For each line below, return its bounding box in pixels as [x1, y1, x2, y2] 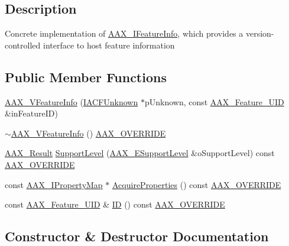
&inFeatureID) [5, 107, 58, 119]
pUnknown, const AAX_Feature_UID [144, 95, 284, 108]
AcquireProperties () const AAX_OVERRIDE [112, 178, 281, 190]
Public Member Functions [5, 67, 167, 86]
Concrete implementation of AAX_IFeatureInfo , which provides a [5, 27, 243, 40]
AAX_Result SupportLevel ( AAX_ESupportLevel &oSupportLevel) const [5, 147, 275, 159]
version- [245, 27, 274, 40]
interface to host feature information [43, 38, 175, 51]
